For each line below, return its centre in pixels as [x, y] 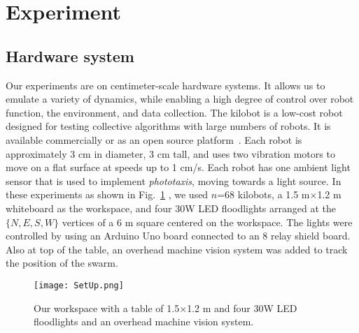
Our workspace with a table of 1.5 [107, 308]
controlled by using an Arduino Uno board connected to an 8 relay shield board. [178, 236]
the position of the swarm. [62, 263]
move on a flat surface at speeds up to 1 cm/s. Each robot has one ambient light [178, 167]
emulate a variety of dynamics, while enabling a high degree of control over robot [180, 99]
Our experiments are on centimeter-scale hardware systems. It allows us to [166, 85]
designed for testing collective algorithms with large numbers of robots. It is [168, 126]
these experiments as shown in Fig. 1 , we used [107, 194]
